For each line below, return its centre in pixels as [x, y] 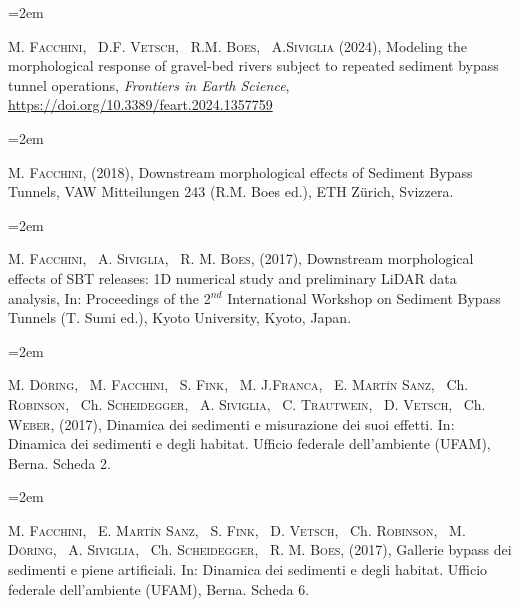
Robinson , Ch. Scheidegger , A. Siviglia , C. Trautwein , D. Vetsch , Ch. [247, 403]
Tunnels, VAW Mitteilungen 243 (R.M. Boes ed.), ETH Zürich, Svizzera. [231, 191]
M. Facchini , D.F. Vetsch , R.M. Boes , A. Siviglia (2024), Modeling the [237, 45]
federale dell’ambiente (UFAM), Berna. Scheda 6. [159, 588]
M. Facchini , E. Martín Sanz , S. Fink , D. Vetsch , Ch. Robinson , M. [237, 529]
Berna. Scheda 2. [59, 462]
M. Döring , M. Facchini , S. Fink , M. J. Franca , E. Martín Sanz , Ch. [238, 384]
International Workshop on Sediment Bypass [364, 297]
